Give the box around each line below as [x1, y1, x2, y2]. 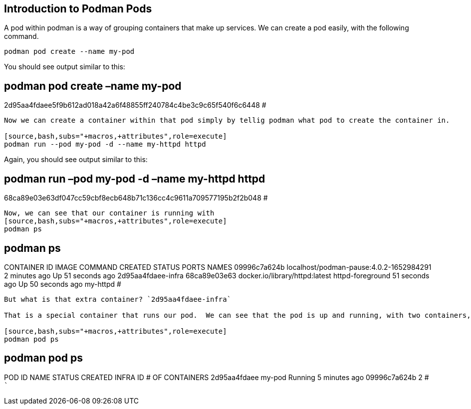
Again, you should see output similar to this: [4, 155, 148, 164]
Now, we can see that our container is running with [4, 209, 215, 217]
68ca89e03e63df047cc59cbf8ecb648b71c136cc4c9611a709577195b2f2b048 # [4, 194, 268, 203]
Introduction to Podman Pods [4, 2, 152, 15]
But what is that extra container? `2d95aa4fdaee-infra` [4, 295, 232, 303]
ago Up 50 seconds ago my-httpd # [4, 279, 121, 288]
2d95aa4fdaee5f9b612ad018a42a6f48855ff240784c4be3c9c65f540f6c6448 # [4, 101, 266, 110]
